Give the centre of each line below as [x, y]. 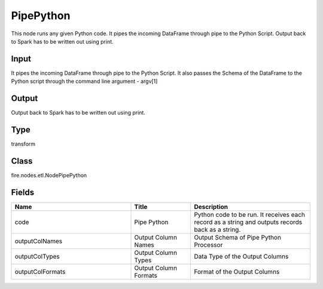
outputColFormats [40, 272]
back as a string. [217, 229]
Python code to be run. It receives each [249, 214]
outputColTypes [37, 256]
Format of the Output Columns [237, 272]
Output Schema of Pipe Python [237, 237]
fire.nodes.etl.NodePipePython [49, 175]
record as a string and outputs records [248, 222]
